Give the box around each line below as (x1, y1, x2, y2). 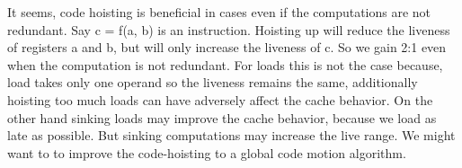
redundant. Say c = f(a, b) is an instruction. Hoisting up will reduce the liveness (7, 20, 450, 39)
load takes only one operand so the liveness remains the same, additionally (7, 73, 418, 92)
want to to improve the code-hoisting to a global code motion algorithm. (7, 143, 406, 162)
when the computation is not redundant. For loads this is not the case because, (7, 55, 443, 74)
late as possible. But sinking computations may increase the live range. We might (7, 126, 456, 145)
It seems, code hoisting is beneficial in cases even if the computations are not (7, 3, 431, 21)
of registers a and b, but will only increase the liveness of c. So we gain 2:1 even (7, 38, 447, 57)
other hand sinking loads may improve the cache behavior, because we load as (7, 108, 437, 127)
